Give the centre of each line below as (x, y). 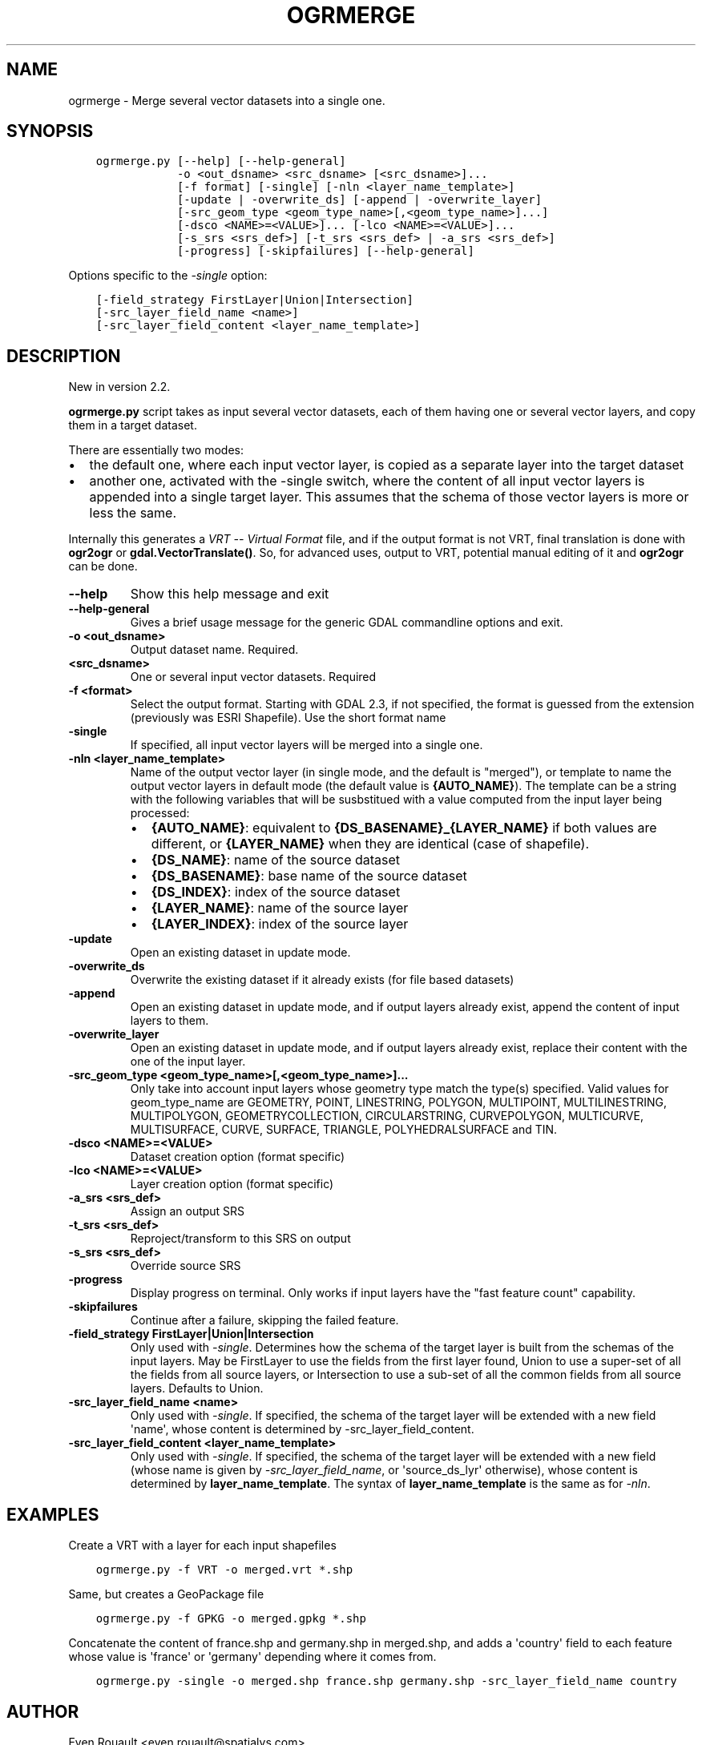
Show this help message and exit (230, 594)
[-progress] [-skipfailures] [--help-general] (325, 251)
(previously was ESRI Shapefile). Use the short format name (288, 718)
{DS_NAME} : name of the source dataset (276, 860)
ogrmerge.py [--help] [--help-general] (221, 161)
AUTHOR (43, 1711)
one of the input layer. (188, 1062)
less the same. (133, 513)
